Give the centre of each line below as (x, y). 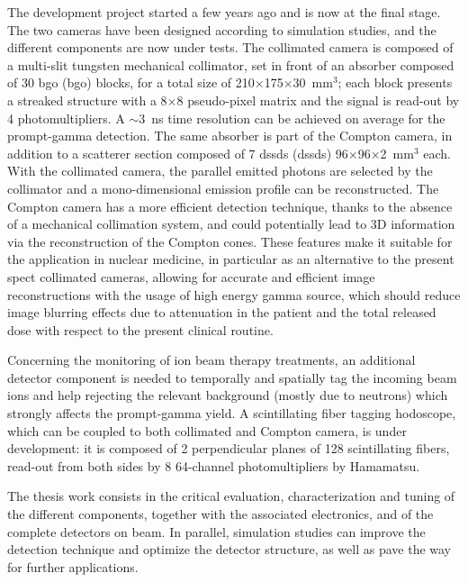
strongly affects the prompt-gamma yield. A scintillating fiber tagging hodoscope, (232, 413)
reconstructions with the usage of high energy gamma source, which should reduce (234, 294)
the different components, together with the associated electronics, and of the (220, 514)
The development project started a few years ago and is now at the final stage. (224, 12)
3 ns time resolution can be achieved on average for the (292, 118)
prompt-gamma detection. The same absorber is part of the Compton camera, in (230, 136)
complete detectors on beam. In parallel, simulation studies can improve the (216, 531)
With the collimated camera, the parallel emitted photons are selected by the (220, 171)
